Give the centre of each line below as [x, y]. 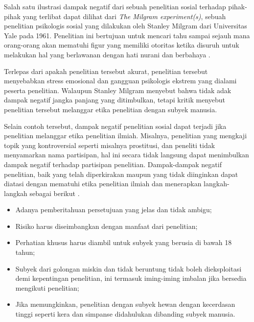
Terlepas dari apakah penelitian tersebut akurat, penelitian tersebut [106, 71]
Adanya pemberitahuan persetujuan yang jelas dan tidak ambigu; [114, 210]
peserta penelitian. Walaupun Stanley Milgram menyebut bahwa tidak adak [118, 90]
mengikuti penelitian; [47, 287]
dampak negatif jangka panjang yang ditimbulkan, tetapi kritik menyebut [115, 100]
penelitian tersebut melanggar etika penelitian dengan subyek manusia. [111, 109]
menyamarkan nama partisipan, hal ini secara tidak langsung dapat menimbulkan [127, 155]
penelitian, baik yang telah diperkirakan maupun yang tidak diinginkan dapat [121, 174]
